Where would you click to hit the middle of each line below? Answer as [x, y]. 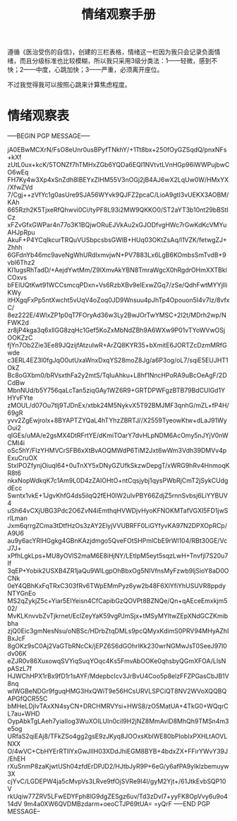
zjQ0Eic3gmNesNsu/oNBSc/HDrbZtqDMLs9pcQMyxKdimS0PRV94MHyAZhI [118, 631]
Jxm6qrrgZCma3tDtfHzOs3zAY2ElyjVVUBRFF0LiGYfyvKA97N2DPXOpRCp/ [117, 526]
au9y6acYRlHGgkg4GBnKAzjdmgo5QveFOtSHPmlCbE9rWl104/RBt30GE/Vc [117, 541]
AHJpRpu [21, 232]
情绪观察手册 [118, 15]
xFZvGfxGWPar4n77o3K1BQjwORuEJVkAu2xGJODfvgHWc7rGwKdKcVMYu [117, 225]
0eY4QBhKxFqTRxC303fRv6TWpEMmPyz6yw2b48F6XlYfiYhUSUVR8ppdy [117, 586]
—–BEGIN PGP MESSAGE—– [49, 136]
